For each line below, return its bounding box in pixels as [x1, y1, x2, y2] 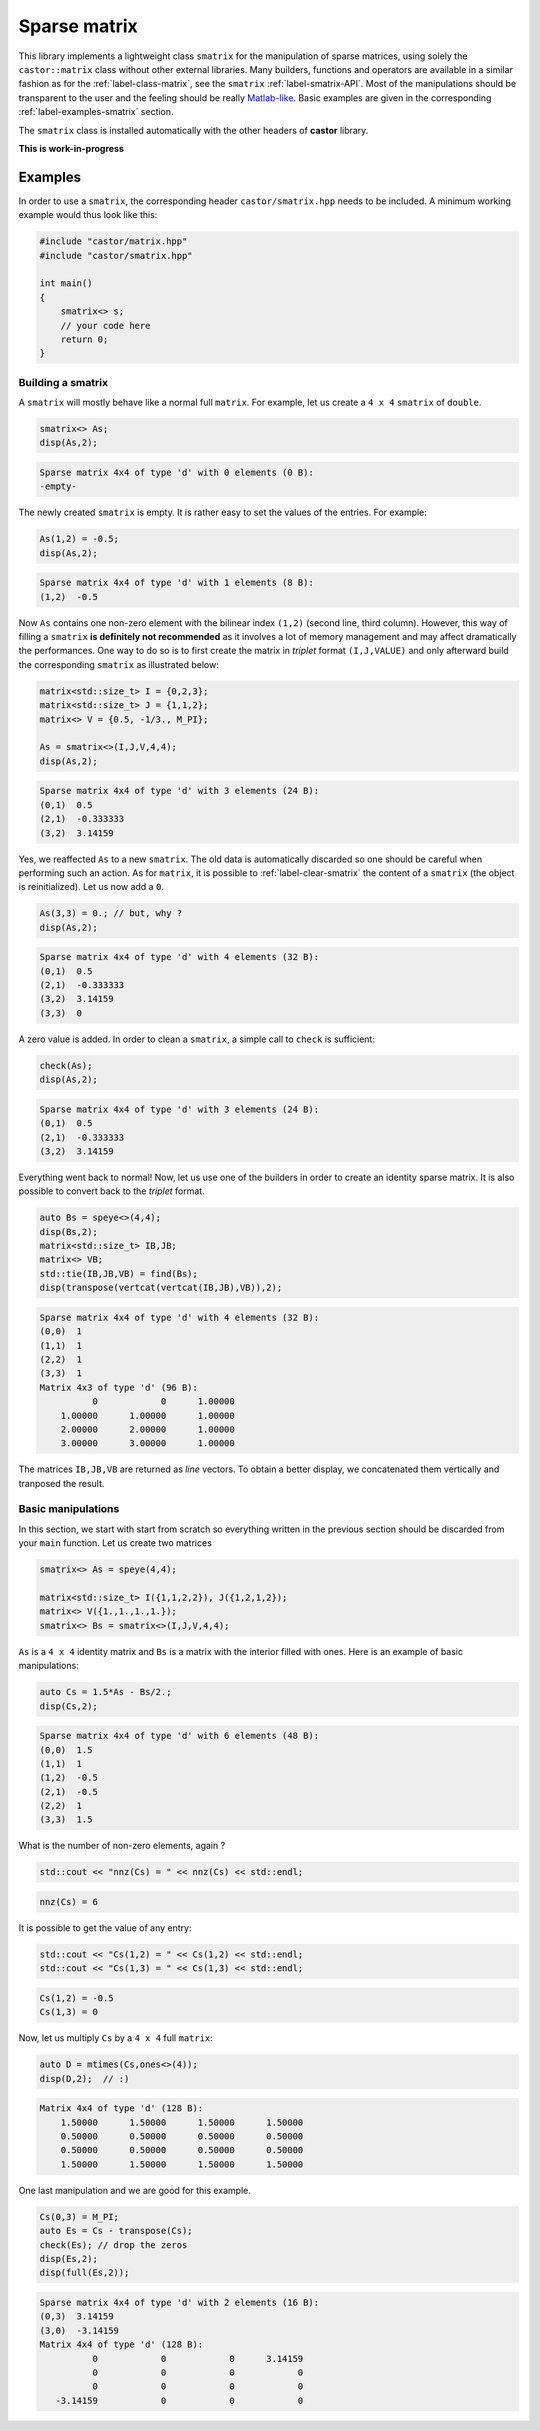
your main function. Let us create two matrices [18, 1537, 212, 1549]
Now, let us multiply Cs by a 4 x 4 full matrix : [18, 2032, 214, 2044]
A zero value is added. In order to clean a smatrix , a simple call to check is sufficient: [18, 1033, 375, 1045]
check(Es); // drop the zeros [39, 2239, 188, 2250]
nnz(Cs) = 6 [39, 1896, 99, 1908]
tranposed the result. [18, 1477, 105, 1489]
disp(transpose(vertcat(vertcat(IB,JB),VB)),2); [39, 1282, 283, 1294]
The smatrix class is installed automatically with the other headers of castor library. [18, 124, 369, 136]
